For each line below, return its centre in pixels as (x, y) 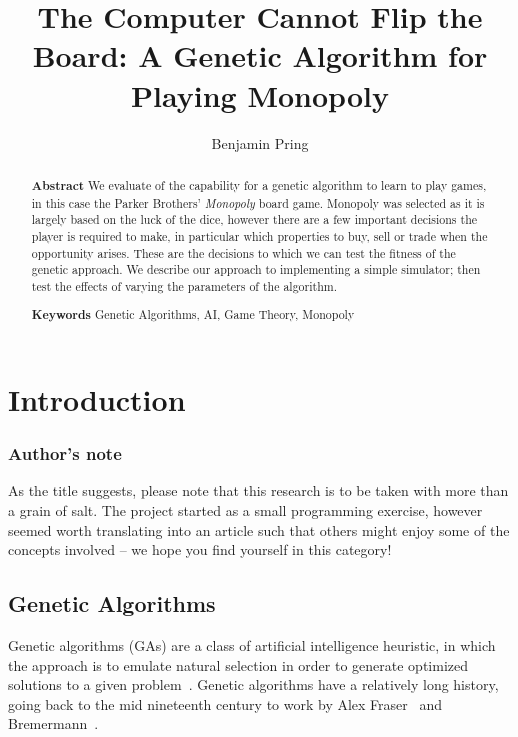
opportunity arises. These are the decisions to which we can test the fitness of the (243, 252)
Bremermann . (53, 723)
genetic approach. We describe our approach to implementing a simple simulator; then (256, 269)
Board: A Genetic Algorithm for (260, 55)
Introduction (97, 399)
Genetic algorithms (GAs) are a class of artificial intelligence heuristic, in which (252, 645)
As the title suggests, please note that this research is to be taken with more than (258, 490)
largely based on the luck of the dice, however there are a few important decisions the (254, 219)
